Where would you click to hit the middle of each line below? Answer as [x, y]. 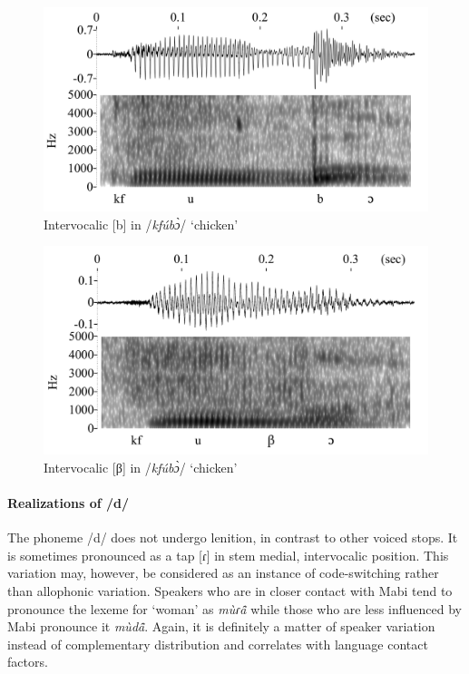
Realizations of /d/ [68, 503]
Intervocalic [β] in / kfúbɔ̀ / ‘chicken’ [141, 467]
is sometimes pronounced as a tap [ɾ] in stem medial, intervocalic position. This [228, 555]
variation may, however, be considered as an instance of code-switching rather [223, 573]
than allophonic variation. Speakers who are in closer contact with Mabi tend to [230, 591]
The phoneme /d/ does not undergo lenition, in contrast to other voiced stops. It [233, 537]
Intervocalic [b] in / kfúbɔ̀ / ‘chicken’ [141, 224]
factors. [28, 662]
